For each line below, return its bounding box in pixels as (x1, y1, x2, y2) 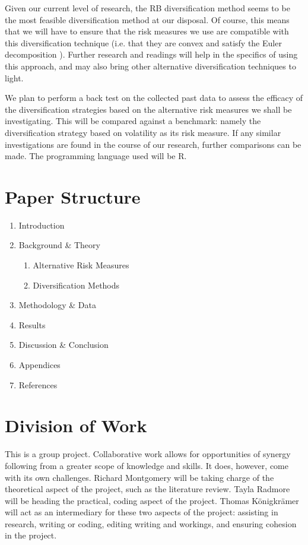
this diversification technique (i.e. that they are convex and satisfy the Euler (5, 36, 282, 49)
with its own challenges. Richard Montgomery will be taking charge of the (5, 471, 274, 483)
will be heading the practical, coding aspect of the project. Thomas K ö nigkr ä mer (5, 494, 299, 506)
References (18, 378, 58, 391)
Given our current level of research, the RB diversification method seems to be (5, 2, 290, 14)
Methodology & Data (18, 299, 96, 311)
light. (5, 71, 24, 84)
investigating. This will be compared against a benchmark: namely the (5, 115, 261, 127)
